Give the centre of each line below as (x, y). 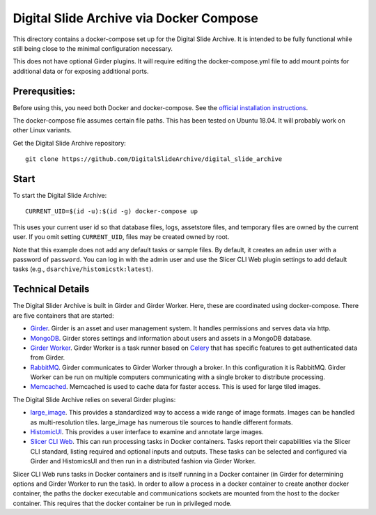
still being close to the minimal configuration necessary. (93, 48)
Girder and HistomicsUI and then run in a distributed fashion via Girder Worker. (143, 461)
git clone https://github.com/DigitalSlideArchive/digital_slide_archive (154, 159)
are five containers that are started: (63, 315)
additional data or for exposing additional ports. (81, 71)
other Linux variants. (42, 130)
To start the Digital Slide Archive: (60, 196)
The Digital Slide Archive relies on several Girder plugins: (94, 399)
